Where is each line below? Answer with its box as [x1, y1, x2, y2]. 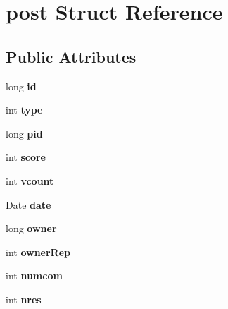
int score [6, 150, 46, 164]
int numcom [6, 268, 63, 283]
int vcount [6, 173, 54, 188]
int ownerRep [6, 244, 71, 259]
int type [6, 102, 43, 117]
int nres [6, 291, 42, 306]
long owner [6, 221, 57, 236]
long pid [6, 126, 43, 140]
